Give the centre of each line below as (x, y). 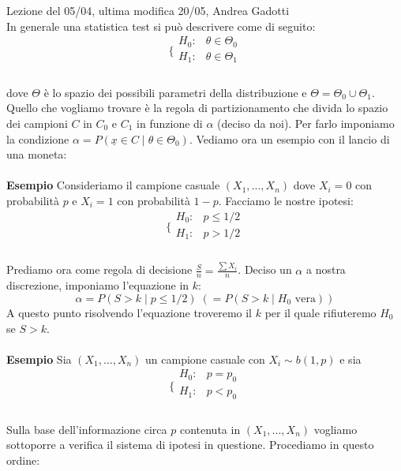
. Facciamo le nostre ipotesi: (286, 200)
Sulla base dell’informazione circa (87, 429)
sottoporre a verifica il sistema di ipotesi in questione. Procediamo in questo (190, 445)
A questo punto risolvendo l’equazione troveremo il (129, 312)
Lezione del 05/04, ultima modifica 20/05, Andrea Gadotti (148, 10)
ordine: (23, 460)
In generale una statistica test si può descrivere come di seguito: (161, 26)
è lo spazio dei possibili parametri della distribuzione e (175, 92)
